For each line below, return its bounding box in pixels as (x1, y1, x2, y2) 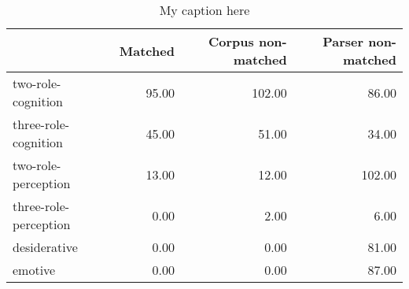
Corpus (208, 32, 254, 50)
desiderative (13, 238, 78, 256)
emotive (13, 261, 56, 279)
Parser (322, 32, 364, 50)
